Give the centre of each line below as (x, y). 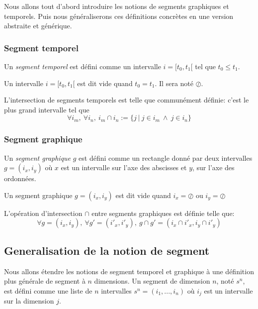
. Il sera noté (174, 83)
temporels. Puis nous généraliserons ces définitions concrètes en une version (119, 16)
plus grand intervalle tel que (47, 109)
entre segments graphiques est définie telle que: (163, 213)
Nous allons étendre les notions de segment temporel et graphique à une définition (129, 271)
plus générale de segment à (45, 281)
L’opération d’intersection (43, 213)
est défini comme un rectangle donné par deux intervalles (166, 157)
